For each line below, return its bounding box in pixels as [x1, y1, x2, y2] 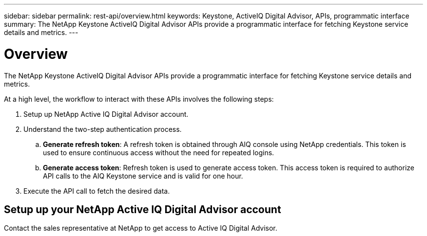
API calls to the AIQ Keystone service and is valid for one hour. [43, 171, 243, 180]
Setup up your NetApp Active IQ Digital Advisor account [4, 203, 281, 216]
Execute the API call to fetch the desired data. [23, 186, 170, 195]
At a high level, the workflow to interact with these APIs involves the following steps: [4, 94, 274, 103]
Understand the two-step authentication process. [23, 125, 182, 133]
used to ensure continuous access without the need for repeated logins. [43, 148, 274, 157]
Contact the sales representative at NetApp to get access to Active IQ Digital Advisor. [4, 224, 277, 233]
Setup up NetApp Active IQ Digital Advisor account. [23, 109, 189, 118]
